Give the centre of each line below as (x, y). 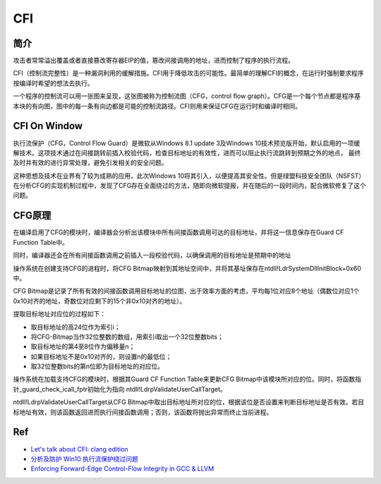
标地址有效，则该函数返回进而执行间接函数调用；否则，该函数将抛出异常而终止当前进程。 (143, 412)
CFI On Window (48, 126)
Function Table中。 (41, 242)
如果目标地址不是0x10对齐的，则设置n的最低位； (101, 356)
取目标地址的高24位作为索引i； (75, 327)
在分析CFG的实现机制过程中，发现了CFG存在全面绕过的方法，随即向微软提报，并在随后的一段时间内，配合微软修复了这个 (189, 186)
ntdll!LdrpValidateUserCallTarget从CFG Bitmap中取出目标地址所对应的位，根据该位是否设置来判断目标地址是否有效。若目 (189, 402)
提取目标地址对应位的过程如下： (59, 314)
